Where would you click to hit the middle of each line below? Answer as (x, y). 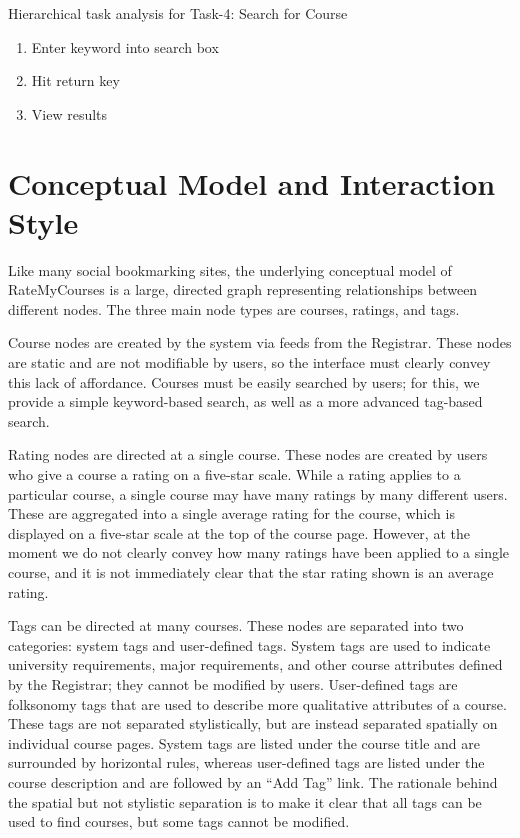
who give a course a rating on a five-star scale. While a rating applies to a (234, 474)
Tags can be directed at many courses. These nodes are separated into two (236, 625)
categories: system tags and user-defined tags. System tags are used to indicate (249, 644)
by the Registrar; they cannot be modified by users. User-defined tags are (233, 683)
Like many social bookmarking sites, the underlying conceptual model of (230, 269)
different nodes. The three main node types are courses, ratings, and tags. (234, 308)
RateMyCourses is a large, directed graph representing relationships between (243, 289)
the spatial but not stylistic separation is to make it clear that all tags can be (245, 801)
